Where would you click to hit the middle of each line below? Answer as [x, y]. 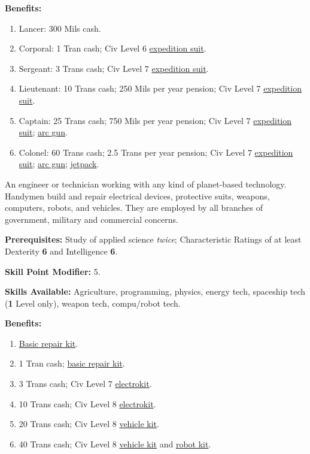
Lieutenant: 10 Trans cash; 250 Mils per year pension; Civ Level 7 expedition [160, 88]
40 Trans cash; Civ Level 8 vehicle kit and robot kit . [115, 444]
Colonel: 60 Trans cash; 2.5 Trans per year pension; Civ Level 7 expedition [156, 152]
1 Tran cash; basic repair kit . [72, 363]
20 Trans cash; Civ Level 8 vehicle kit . [89, 424]
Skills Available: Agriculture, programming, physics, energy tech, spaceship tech [155, 291]
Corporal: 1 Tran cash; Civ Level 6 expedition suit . [113, 48]
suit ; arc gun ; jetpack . [59, 164]
